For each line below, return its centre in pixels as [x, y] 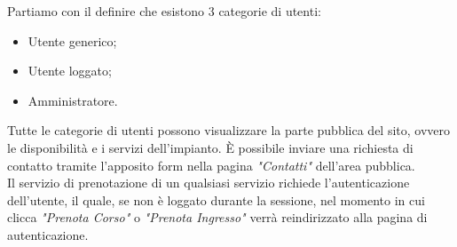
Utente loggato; [70, 71]
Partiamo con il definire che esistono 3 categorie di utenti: [164, 11]
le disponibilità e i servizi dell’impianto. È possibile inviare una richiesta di [210, 147]
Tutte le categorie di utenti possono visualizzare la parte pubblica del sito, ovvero [229, 130]
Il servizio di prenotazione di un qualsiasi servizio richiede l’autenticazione [209, 183]
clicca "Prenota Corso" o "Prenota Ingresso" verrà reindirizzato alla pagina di [217, 217]
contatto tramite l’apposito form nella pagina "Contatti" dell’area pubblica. [211, 165]
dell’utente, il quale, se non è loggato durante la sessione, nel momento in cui [216, 199]
